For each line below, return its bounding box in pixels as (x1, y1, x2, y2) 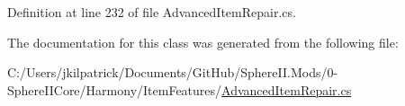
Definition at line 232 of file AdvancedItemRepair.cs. (7, 3, 296, 21)
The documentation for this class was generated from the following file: (7, 32, 399, 51)
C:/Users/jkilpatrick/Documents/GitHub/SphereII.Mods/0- (7, 63, 338, 82)
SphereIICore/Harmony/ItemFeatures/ (7, 80, 222, 99)
